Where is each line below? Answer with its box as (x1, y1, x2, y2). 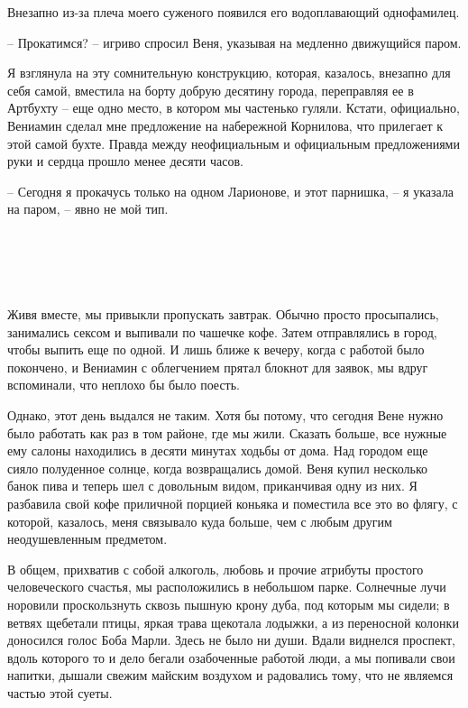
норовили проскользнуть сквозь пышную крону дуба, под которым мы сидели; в (7, 594, 450, 613)
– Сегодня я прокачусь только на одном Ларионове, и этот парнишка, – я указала (7, 181, 454, 200)
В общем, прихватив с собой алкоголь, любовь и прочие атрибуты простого (7, 559, 424, 578)
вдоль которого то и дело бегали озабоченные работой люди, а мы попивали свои (7, 648, 455, 667)
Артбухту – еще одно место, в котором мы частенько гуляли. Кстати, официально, (7, 98, 460, 117)
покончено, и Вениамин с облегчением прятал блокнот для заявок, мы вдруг (7, 357, 428, 376)
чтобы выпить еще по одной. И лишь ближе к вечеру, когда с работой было (7, 340, 425, 359)
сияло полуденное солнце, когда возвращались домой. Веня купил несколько (7, 458, 427, 477)
